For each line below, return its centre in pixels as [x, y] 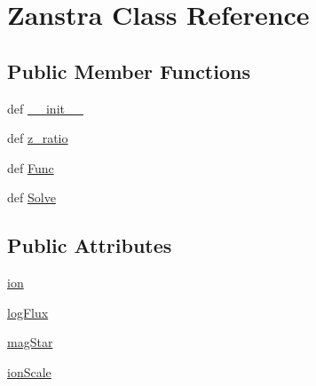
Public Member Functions [129, 71]
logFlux [28, 312]
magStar [30, 342]
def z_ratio [38, 138]
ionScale [29, 371]
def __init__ [45, 108]
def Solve [32, 197]
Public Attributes [90, 245]
